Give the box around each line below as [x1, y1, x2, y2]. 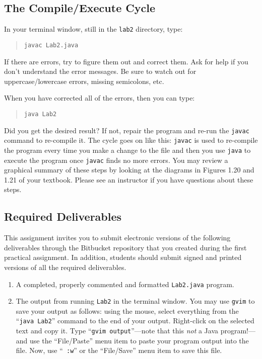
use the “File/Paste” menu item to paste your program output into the [30, 335, 249, 345]
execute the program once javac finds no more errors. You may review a [4, 154, 228, 165]
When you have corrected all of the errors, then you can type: [4, 93, 195, 103]
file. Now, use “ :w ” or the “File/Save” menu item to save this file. [16, 345, 222, 355]
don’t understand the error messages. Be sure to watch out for [4, 66, 196, 76]
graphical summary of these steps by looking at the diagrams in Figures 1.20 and [4, 164, 254, 175]
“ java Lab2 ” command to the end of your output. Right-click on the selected [16, 315, 254, 326]
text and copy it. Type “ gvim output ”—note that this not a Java [16, 325, 219, 336]
